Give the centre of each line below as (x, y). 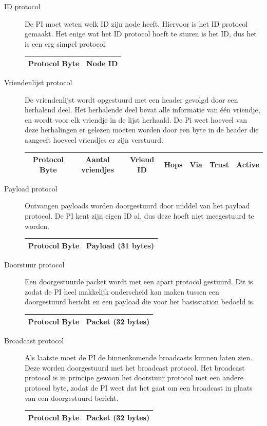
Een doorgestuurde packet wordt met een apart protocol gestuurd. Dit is (139, 282)
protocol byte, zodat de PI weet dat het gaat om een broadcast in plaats (139, 388)
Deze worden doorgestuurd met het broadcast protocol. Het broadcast (135, 367)
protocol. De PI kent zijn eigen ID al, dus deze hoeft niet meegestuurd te (139, 215)
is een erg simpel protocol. (66, 43)
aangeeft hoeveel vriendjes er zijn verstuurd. (94, 139)
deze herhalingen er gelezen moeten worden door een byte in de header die (142, 130)
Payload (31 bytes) (120, 245)
